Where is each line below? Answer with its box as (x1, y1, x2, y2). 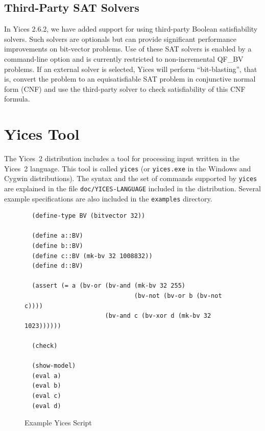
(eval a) (32, 372, 61, 379)
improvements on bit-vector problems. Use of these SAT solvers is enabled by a (4, 43, 252, 54)
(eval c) (32, 392, 61, 399)
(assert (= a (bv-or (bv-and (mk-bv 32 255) (32, 282, 185, 290)
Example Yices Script (25, 417, 92, 428)
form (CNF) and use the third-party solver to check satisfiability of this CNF (4, 83, 246, 94)
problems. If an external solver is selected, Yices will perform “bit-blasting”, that (4, 63, 257, 74)
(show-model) (32, 362, 76, 370)
